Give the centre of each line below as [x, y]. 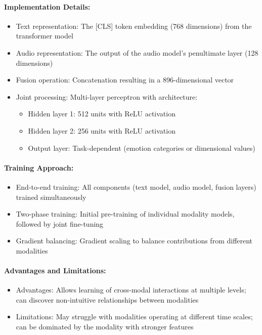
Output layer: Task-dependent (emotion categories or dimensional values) [142, 148]
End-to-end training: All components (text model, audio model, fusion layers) [136, 186]
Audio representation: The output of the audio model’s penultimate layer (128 [137, 52]
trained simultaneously [51, 197]
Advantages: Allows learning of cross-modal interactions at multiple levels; [131, 290]
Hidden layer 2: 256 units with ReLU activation [102, 130]
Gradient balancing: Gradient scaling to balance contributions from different [134, 241]
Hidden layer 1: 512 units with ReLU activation [102, 114]
